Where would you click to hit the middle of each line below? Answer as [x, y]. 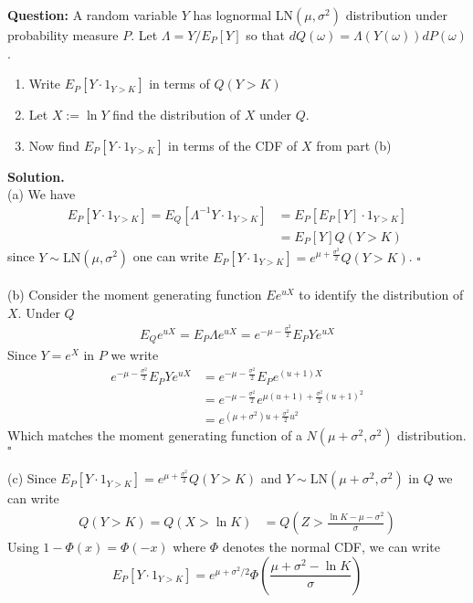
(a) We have [42, 194]
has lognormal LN [243, 15]
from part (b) [354, 145]
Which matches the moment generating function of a [155, 435]
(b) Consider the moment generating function [135, 295]
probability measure [63, 35]
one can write [171, 256]
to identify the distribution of [381, 295]
